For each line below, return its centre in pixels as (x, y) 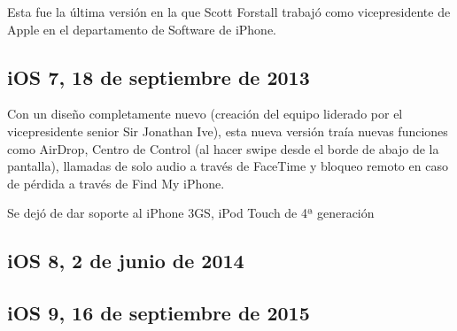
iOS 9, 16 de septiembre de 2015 (159, 313)
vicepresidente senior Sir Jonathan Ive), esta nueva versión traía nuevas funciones (228, 131)
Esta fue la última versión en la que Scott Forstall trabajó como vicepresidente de (229, 12)
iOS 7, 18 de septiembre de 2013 (159, 77)
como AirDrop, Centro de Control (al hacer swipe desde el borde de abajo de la (223, 148)
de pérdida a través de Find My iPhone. (116, 183)
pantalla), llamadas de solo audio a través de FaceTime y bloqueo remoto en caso (228, 166)
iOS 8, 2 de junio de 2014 (126, 261)
